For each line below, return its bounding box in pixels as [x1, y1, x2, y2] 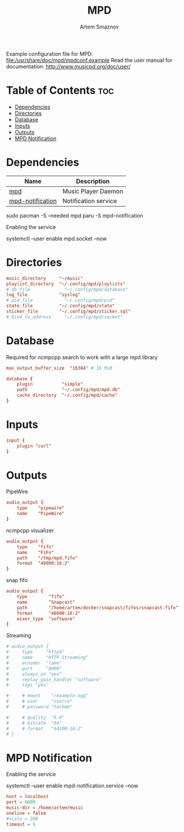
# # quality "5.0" [6, 714, 65, 720]
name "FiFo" [17, 550, 54, 555]
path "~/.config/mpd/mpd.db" [17, 387, 120, 393]
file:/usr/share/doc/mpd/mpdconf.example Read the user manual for [6, 56, 173, 63]
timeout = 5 [6, 821, 35, 827]
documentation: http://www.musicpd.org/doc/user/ [6, 63, 131, 70]
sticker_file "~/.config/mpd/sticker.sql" [6, 309, 131, 315]
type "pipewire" [17, 505, 65, 511]
